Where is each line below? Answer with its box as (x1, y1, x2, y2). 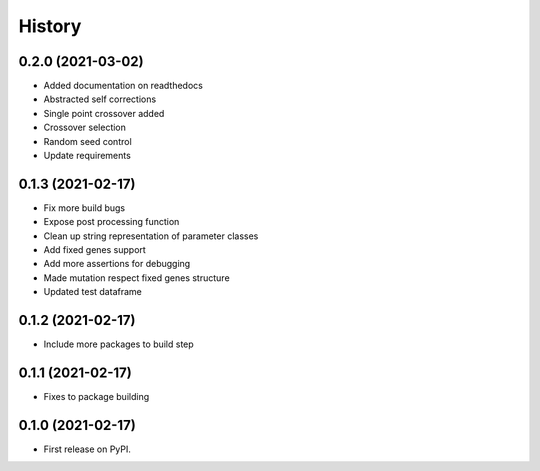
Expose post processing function (43, 216, 180, 228)
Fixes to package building (43, 391, 150, 403)
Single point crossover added (43, 107, 165, 119)
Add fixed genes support (43, 244, 147, 256)
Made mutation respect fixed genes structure (43, 271, 230, 284)
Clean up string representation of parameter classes (43, 230, 259, 242)
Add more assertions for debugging (43, 258, 191, 270)
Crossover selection (43, 121, 127, 134)
